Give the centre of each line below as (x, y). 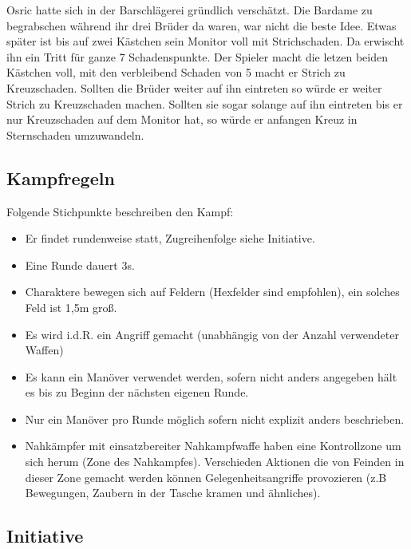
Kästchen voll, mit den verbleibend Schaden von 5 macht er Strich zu (176, 72)
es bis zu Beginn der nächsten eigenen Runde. (137, 392)
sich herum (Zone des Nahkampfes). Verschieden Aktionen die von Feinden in (215, 462)
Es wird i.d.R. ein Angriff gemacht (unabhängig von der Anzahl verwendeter (212, 334)
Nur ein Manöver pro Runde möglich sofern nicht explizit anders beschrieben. (215, 419)
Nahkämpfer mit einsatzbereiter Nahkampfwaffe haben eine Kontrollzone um (213, 446)
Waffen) (44, 350)
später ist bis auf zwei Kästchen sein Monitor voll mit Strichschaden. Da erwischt (205, 41)
